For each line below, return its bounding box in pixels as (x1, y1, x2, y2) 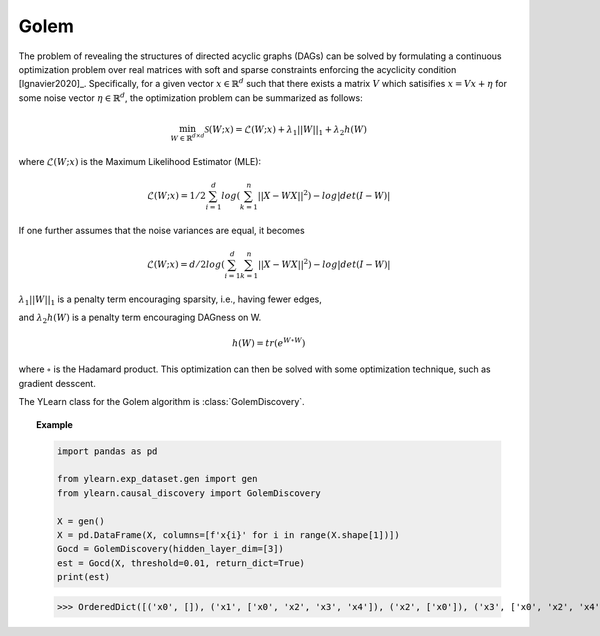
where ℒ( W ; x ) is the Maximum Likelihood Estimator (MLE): (18, 155, 262, 167)
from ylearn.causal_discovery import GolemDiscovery (56, 487, 322, 499)
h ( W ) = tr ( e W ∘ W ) (231, 336, 306, 349)
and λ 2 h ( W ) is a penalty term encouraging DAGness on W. (18, 311, 262, 325)
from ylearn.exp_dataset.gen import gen (56, 473, 258, 485)
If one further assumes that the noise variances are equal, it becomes (18, 224, 305, 236)
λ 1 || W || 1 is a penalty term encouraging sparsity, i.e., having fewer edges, (18, 293, 322, 307)
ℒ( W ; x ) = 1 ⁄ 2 (146, 190, 207, 201)
